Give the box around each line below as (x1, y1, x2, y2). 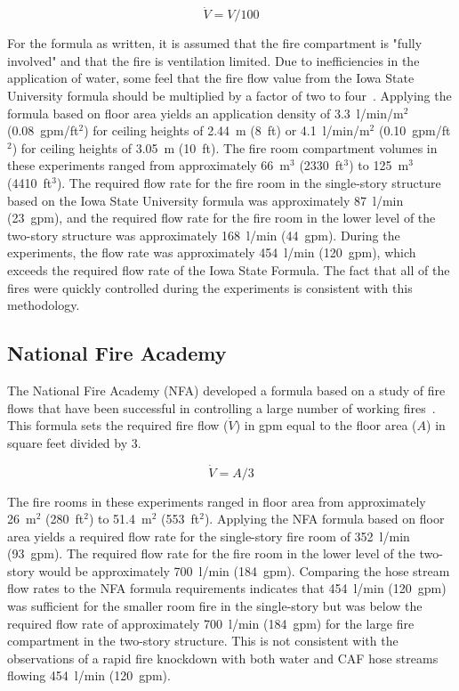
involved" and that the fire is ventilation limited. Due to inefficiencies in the (7, 51, 420, 69)
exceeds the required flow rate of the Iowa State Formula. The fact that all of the (7, 260, 450, 279)
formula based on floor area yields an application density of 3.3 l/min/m (7, 103, 404, 122)
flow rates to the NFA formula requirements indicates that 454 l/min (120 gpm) (7, 579, 447, 598)
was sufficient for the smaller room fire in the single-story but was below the (7, 597, 423, 615)
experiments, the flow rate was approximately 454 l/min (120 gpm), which (7, 243, 416, 262)
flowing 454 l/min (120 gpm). (7, 666, 171, 685)
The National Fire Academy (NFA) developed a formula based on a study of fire (7, 380, 446, 399)
